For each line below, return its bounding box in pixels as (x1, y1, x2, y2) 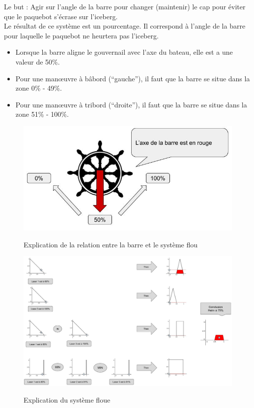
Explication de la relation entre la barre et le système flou (24, 239, 198, 249)
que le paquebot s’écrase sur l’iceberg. (4, 11, 118, 21)
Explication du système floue (24, 394, 111, 405)
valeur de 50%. (15, 56, 60, 67)
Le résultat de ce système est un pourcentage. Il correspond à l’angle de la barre (4, 21, 246, 31)
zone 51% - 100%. (15, 109, 69, 119)
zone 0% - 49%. (15, 83, 62, 93)
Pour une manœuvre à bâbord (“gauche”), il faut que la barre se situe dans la (15, 73, 250, 83)
